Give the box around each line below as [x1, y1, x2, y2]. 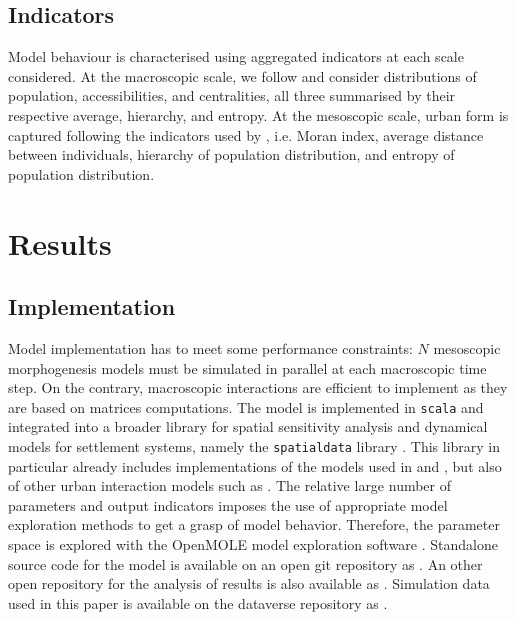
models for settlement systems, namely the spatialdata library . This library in [8, 435, 501, 456]
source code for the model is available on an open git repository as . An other [8, 553, 483, 574]
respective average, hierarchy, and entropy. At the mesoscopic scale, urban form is [8, 104, 509, 125]
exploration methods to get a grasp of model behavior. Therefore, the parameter [8, 514, 500, 535]
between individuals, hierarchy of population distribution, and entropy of [8, 144, 455, 165]
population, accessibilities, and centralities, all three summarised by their [8, 85, 456, 106]
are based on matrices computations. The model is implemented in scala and [8, 396, 484, 417]
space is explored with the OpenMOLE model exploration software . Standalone [8, 534, 498, 554]
